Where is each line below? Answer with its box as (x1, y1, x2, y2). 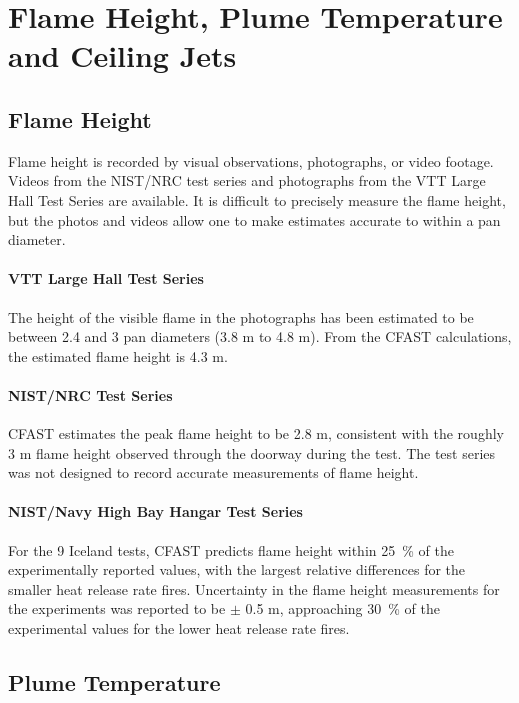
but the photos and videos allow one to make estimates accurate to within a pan (8, 209, 501, 230)
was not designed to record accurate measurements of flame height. (8, 462, 419, 483)
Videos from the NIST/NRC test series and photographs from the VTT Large (8, 170, 486, 191)
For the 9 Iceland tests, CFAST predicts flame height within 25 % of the (8, 539, 454, 560)
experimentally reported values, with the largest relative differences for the (8, 559, 466, 580)
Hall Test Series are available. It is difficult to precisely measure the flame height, (8, 189, 506, 210)
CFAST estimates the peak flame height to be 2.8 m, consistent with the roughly (8, 423, 504, 444)
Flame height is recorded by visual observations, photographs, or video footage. (8, 150, 494, 171)
